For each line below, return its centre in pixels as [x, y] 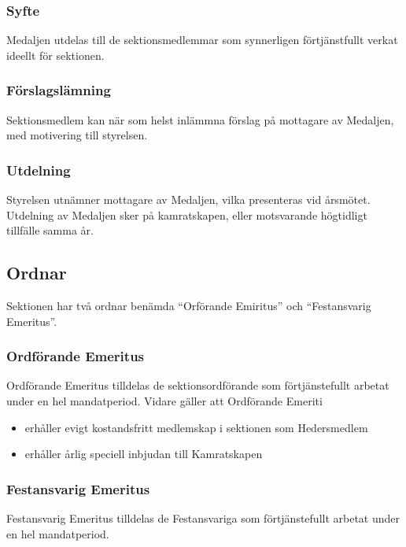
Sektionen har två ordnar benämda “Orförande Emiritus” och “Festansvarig [189, 306]
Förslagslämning [59, 90]
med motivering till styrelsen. [77, 135]
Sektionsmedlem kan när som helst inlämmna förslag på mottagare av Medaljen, [200, 119]
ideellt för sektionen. [55, 55]
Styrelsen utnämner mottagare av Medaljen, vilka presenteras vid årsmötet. [188, 200]
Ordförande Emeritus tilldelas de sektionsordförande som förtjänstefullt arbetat [198, 385]
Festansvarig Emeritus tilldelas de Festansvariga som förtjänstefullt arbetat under [203, 518]
